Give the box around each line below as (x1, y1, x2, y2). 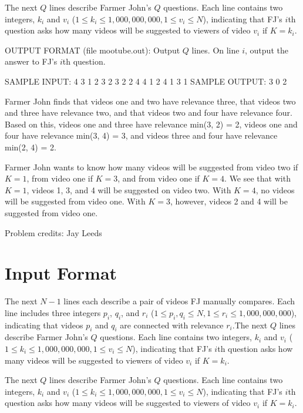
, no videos (255, 183, 295, 196)
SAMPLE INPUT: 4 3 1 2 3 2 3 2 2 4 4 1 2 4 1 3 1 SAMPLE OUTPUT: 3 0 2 (5, 75, 287, 87)
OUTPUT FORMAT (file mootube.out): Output (5, 43, 180, 56)
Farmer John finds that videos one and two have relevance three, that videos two (5, 95, 296, 107)
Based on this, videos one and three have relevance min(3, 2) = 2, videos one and (5, 117, 298, 130)
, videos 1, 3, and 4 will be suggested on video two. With (26, 183, 231, 196)
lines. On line (191, 43, 240, 56)
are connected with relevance (120, 318, 224, 331)
